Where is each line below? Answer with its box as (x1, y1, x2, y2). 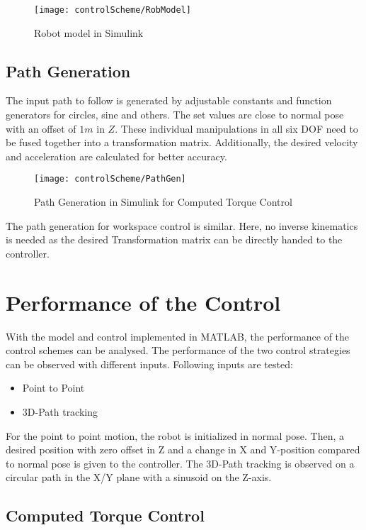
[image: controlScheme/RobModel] (34, 5, 191, 15)
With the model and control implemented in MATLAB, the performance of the (6, 329, 350, 343)
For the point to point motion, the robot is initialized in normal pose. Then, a (6, 428, 345, 443)
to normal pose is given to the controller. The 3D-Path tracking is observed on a (6, 456, 355, 470)
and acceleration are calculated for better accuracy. (6, 148, 227, 163)
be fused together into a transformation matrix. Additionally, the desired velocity (6, 135, 358, 150)
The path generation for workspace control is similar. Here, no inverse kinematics (6, 218, 358, 233)
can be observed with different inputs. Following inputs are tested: (6, 356, 293, 371)
